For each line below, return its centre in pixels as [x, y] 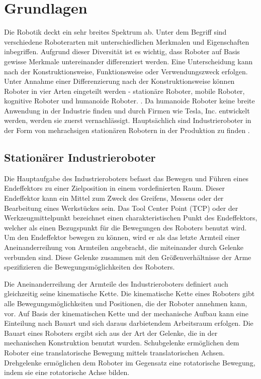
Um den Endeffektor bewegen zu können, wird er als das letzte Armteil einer [122, 237]
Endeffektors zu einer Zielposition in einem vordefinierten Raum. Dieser [114, 188]
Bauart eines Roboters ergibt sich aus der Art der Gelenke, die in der [111, 333]
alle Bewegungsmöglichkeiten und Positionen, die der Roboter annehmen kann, [126, 303]
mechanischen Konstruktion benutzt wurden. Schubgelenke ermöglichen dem [122, 343]
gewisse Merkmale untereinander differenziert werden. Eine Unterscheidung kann [128, 61]
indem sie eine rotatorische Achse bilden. [67, 372]
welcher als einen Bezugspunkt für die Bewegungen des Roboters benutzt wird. [125, 227]
